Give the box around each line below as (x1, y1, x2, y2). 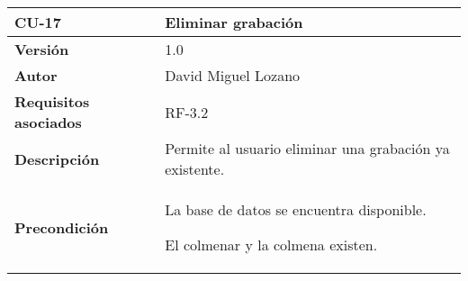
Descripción (14, 148, 100, 169)
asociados (14, 112, 82, 132)
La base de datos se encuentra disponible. (165, 199, 427, 220)
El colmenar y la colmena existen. (165, 234, 378, 255)
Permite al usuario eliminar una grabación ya (165, 138, 450, 159)
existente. (165, 159, 225, 179)
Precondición (14, 216, 109, 238)
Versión (14, 39, 69, 59)
